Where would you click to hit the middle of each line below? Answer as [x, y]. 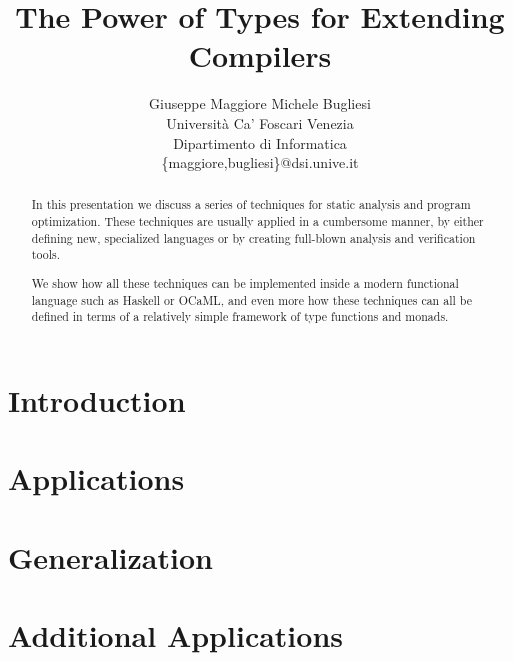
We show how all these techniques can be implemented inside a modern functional [245, 283]
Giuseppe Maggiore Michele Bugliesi [260, 103]
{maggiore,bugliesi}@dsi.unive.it [260, 162]
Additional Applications [175, 635]
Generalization [110, 556]
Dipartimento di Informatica [260, 142]
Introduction [97, 399]
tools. [45, 254]
